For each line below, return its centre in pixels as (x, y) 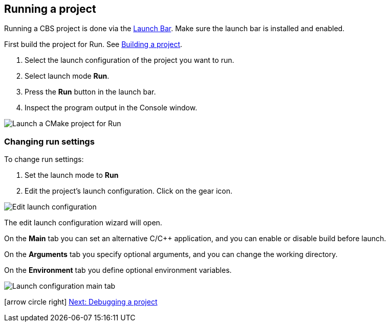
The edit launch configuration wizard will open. (83, 223)
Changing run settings (49, 141)
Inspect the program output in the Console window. (111, 108)
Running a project (50, 9)
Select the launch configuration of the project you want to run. (129, 60)
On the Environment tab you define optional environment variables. (118, 270)
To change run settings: (44, 159)
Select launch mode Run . (67, 76)
